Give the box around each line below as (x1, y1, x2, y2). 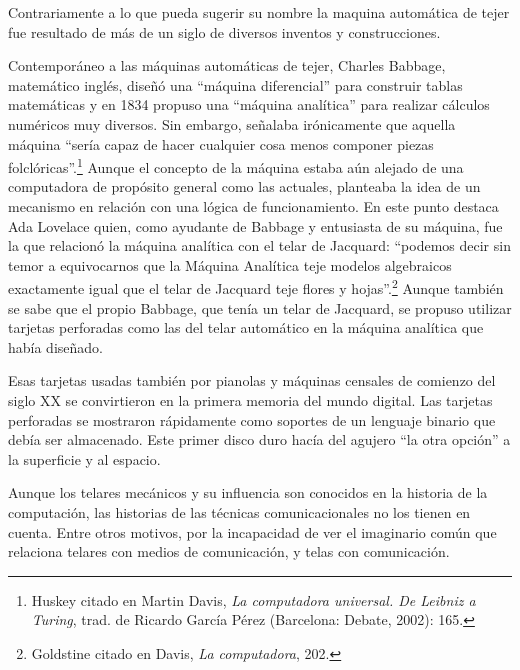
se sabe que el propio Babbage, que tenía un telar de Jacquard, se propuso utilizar (8, 297, 512, 318)
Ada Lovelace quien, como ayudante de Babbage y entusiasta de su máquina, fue (8, 215, 503, 236)
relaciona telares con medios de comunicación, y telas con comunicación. (8, 541, 450, 562)
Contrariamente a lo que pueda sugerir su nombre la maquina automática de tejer (8, 2, 510, 22)
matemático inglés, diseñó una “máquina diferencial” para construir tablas (8, 74, 463, 95)
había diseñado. (8, 336, 103, 357)
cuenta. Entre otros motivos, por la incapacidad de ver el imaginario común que (8, 521, 497, 542)
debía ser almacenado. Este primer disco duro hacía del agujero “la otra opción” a (8, 429, 511, 450)
